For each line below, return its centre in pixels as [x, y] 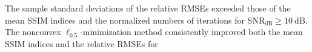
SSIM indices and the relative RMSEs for [81, 43]
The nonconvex [33, 32]
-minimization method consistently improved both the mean [191, 32]
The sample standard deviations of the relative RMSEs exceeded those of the [148, 8]
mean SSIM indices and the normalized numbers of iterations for [125, 20]
